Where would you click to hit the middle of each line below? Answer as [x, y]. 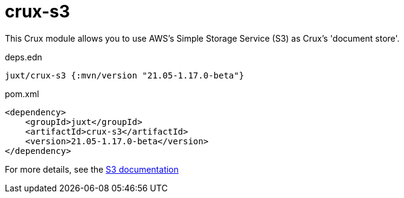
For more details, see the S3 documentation [92, 169]
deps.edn [24, 57]
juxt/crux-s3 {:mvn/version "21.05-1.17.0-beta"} [125, 75]
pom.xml [22, 94]
